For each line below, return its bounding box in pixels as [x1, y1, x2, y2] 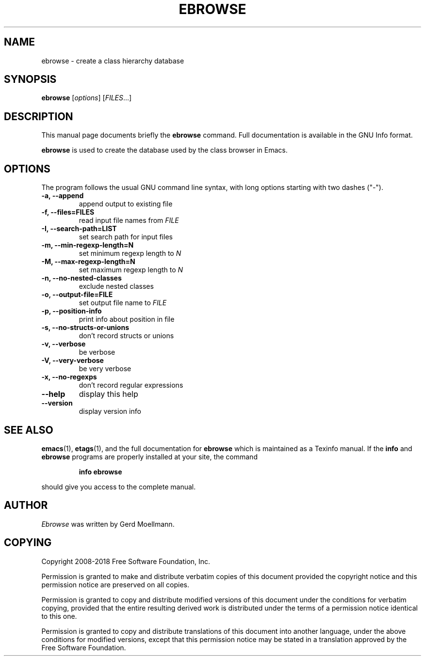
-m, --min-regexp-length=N [41, 241, 134, 250]
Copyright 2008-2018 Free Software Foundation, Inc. [41, 557, 211, 566]
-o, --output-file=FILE [41, 290, 113, 299]
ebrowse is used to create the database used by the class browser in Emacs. [41, 146, 288, 155]
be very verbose [79, 364, 131, 373]
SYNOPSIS [4, 73, 57, 86]
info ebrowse [79, 467, 122, 476]
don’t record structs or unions [79, 331, 174, 340]
